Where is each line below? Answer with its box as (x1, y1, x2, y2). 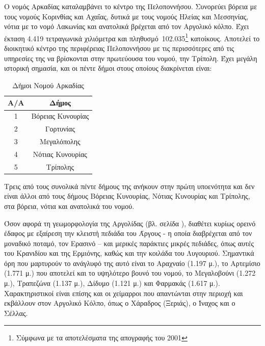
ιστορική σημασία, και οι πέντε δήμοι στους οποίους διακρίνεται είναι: (4, 63, 212, 73)
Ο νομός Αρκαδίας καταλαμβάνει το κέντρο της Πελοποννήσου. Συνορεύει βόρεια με (4, 1, 257, 11)
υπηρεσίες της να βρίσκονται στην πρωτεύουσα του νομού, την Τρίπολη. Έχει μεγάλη (4, 52, 257, 63)
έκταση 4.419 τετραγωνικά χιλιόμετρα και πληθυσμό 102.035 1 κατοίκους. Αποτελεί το (4, 31, 260, 43)
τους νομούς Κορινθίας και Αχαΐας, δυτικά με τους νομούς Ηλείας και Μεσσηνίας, (4, 11, 249, 21)
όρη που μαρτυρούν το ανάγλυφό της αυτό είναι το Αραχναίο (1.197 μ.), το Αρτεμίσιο (4, 257, 260, 268)
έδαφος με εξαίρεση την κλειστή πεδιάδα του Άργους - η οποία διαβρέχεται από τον (4, 228, 252, 238)
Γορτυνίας (45, 123, 75, 134)
